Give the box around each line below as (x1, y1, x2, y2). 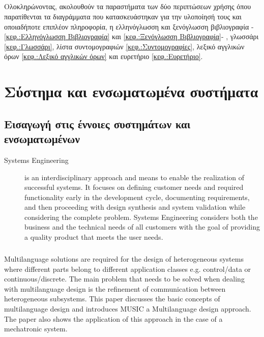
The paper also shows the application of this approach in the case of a (4, 313, 223, 324)
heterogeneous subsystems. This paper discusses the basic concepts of (4, 293, 220, 304)
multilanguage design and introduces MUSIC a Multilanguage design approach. (4, 303, 251, 314)
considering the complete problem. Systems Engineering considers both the (24, 211, 258, 222)
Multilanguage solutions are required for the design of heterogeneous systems (4, 254, 244, 264)
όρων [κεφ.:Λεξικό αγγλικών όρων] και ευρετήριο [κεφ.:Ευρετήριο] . (4, 51, 203, 62)
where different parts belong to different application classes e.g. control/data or (4, 263, 251, 274)
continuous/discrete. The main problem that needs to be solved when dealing (4, 273, 245, 284)
